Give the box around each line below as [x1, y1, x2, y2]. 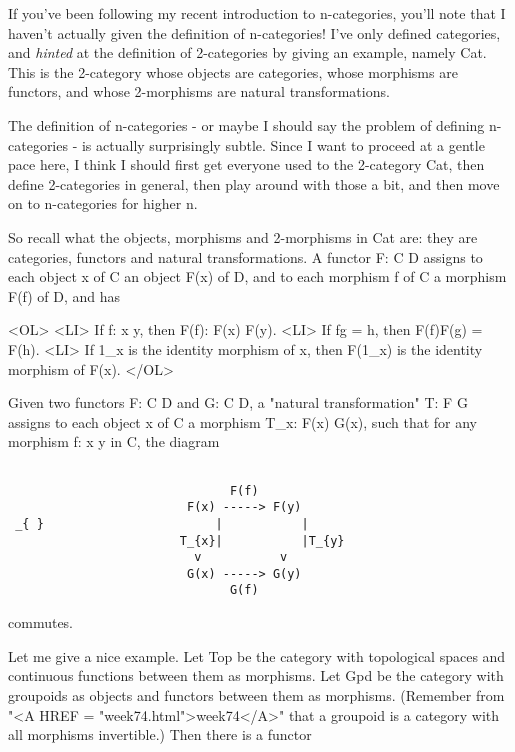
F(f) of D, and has [8, 285, 121, 306]
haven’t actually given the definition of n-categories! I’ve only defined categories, [8, 22, 501, 43]
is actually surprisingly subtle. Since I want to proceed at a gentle [81, 134, 485, 155]
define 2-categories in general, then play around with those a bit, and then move [8, 173, 500, 194]
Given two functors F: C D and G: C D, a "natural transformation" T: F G [8, 392, 468, 413]
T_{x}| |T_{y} [179, 533, 345, 548]
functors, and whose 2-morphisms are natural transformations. [8, 81, 390, 102]
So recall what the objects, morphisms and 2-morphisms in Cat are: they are [8, 226, 478, 247]
